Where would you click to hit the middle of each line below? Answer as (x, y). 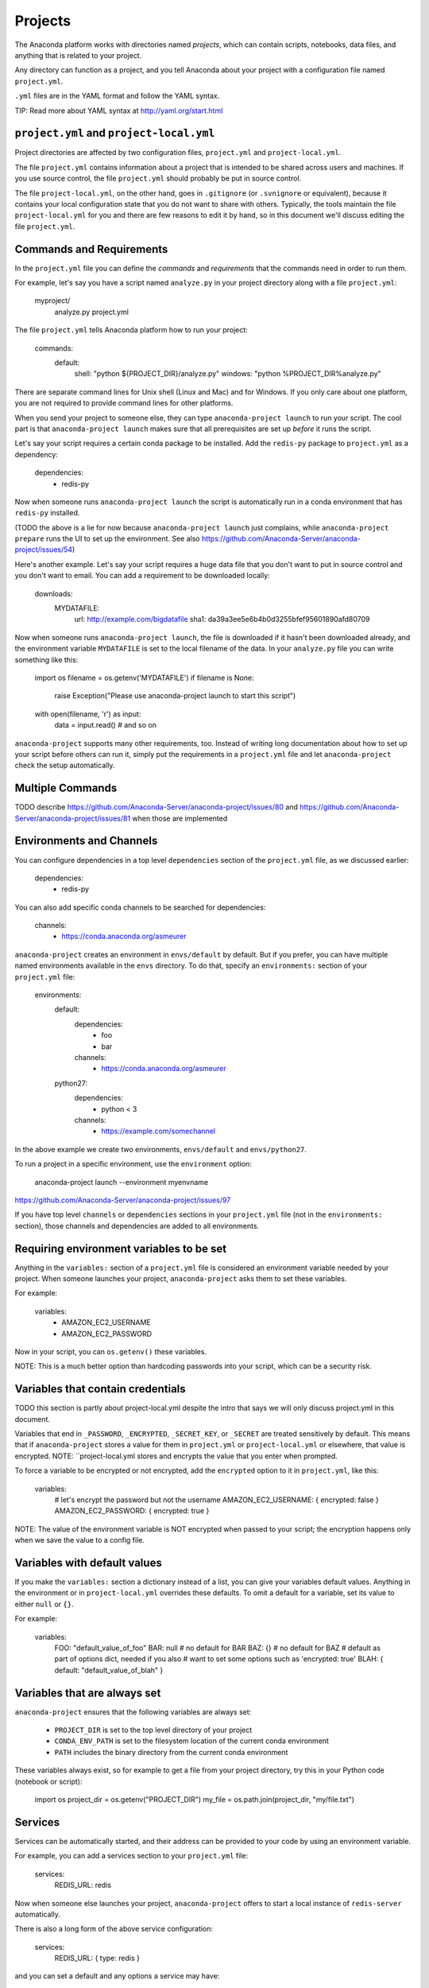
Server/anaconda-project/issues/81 (73, 818)
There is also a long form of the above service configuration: (114, 1929)
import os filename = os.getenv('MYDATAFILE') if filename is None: (144, 678)
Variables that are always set (88, 1693)
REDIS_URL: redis (83, 1885)
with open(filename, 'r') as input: (88, 714)
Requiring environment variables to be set (120, 1248)
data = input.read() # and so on (105, 725)
